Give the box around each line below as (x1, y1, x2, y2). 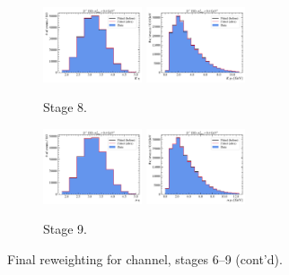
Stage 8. (43, 98, 87, 116)
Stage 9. (43, 219, 87, 238)
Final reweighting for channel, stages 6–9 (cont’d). (7, 250, 283, 269)
